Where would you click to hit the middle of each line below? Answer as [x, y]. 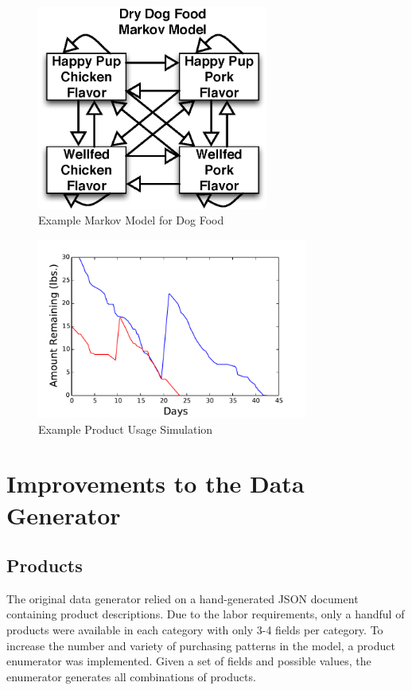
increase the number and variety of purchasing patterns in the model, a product [201, 645]
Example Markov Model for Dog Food [131, 220]
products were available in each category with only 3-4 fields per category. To [195, 630]
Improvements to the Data [155, 483]
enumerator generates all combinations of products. [131, 676]
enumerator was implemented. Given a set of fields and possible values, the [189, 661]
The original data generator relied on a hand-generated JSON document [183, 598]
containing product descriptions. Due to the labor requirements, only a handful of [206, 614]
